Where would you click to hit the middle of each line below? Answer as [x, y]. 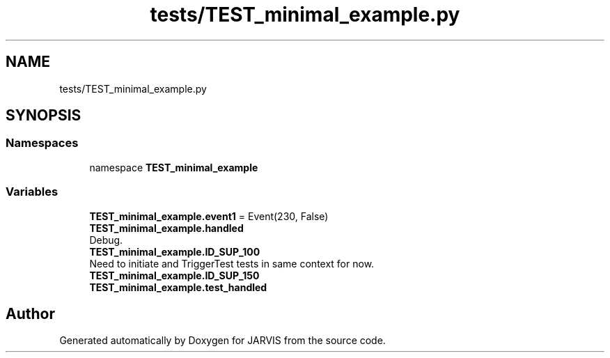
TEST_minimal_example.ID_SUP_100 [175, 251]
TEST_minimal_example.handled [166, 228]
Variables [32, 192]
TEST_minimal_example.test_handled [178, 287]
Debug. [106, 240]
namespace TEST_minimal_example [174, 167]
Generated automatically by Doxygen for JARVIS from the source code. [222, 341]
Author [30, 313]
